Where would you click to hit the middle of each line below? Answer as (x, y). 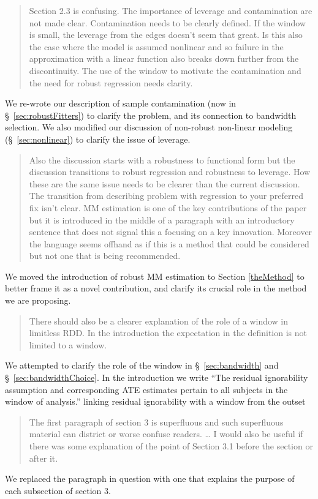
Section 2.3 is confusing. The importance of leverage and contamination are (171, 10)
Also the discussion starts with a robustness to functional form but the (162, 159)
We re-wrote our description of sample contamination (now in (121, 103)
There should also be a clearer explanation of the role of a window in (159, 321)
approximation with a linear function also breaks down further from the (164, 58)
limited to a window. (68, 344)
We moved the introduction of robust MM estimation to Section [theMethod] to (155, 276)
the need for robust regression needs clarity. (111, 82)
